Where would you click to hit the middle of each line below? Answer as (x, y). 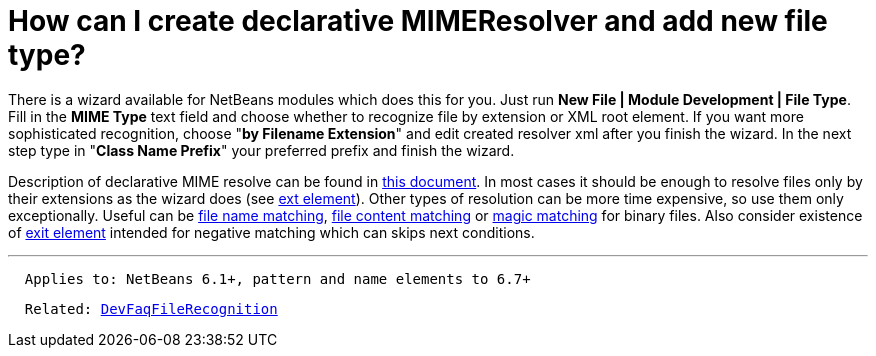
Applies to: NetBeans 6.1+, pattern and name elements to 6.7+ (277, 278)
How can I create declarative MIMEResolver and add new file (418, 21)
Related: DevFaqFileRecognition (151, 308)
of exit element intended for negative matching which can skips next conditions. (271, 232)
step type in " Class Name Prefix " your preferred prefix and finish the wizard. (261, 150)
